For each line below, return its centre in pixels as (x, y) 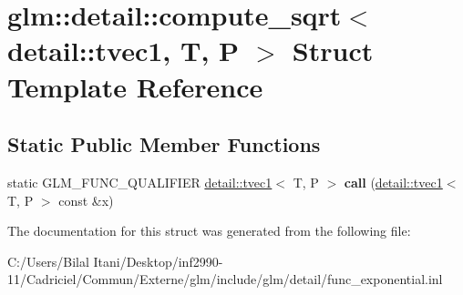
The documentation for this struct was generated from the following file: (209, 231)
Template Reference (135, 86)
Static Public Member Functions (164, 144)
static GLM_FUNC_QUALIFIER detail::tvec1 (140, 182)
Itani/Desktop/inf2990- (158, 261)
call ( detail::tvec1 (393, 182)
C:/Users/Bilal (48, 261)
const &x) (86, 200)
